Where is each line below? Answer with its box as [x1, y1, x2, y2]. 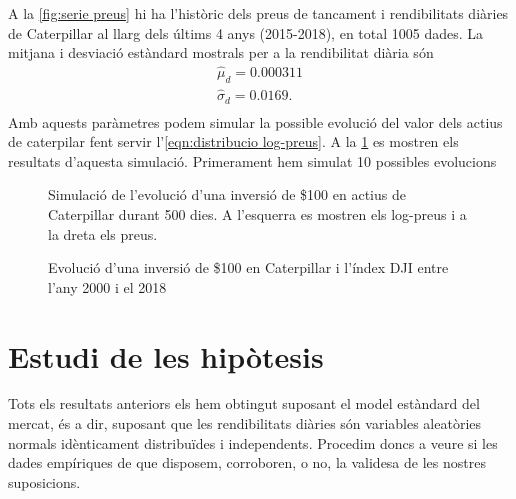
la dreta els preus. [48, 223, 158, 244]
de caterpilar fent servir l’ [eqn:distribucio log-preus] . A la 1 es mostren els [8, 131, 459, 152]
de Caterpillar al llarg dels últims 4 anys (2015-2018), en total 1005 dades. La [8, 22, 484, 43]
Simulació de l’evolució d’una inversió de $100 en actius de [48, 184, 406, 205]
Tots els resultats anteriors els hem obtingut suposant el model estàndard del [8, 393, 480, 414]
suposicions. [8, 471, 81, 492]
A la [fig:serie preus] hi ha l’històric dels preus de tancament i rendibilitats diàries [8, 3, 509, 23]
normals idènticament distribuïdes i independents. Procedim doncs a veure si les [8, 432, 498, 453]
